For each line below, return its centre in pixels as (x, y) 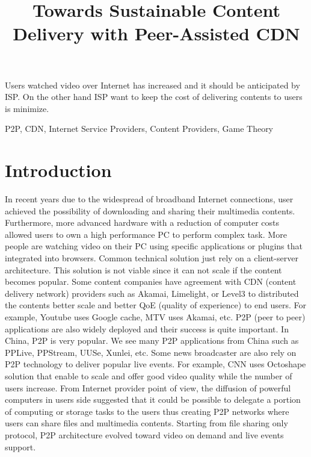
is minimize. (27, 108)
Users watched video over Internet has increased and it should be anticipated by (152, 85)
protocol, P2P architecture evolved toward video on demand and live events (144, 434)
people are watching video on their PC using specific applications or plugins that (154, 246)
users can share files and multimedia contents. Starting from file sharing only (146, 423)
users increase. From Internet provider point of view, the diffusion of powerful (148, 387)
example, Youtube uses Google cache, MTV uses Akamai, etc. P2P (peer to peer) (155, 317)
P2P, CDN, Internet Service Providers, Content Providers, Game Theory (139, 129)
